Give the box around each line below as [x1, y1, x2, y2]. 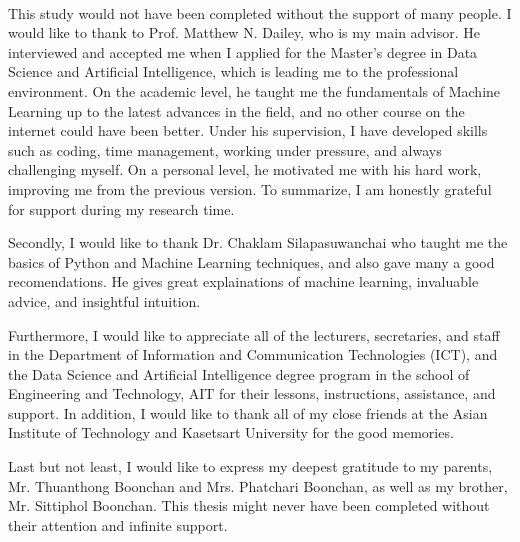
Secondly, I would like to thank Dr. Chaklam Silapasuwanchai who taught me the [8, 232, 508, 253]
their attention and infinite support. [8, 514, 228, 535]
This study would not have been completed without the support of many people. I [8, 2, 512, 23]
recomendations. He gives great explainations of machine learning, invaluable [8, 271, 479, 292]
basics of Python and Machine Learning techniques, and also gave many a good [8, 251, 495, 272]
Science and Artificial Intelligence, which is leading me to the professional [8, 61, 459, 82]
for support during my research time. [8, 198, 235, 219]
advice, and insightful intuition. [8, 290, 201, 311]
